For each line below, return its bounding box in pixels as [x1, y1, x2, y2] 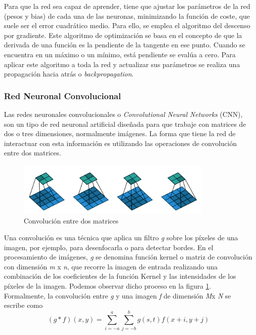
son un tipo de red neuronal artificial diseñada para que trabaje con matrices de [4, 118, 246, 129]
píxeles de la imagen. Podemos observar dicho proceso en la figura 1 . [4, 280, 212, 291]
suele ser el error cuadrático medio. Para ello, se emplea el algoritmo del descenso [4, 20, 251, 31]
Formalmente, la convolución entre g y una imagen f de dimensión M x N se [4, 290, 231, 300]
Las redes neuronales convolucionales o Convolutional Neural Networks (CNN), [4, 109, 243, 119]
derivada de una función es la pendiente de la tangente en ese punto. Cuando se [4, 39, 245, 50]
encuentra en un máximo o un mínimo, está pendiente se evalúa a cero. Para [4, 49, 236, 59]
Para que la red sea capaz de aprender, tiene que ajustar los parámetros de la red [4, 1, 251, 11]
